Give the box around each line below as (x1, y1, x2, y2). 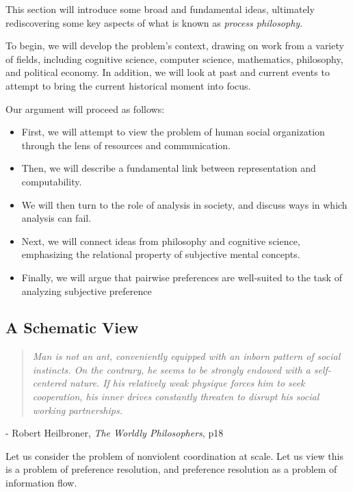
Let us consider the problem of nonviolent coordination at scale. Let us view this (5, 448, 343, 463)
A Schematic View (5, 317, 139, 338)
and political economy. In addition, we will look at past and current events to (5, 65, 330, 79)
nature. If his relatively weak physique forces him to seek (70, 376, 305, 390)
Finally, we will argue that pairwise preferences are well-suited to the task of (21, 270, 342, 284)
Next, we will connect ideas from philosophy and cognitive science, (21, 233, 300, 248)
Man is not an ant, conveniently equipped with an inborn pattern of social (32, 349, 341, 363)
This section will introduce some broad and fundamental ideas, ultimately (5, 2, 315, 16)
